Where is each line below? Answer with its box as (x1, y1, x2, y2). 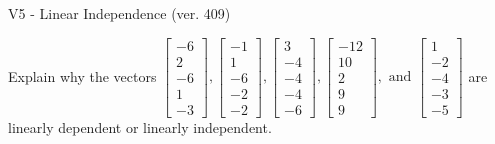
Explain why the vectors (8, 65, 157, 86)
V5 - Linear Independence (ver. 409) (8, 3, 231, 23)
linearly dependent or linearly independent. (8, 116, 272, 137)
